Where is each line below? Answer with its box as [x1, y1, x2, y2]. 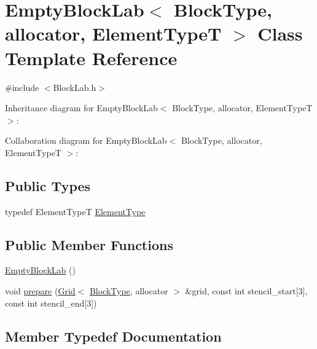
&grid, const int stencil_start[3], [185, 284, 308, 297]
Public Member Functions [5, 235, 173, 254]
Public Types [5, 176, 91, 195]
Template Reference [5, 45, 178, 70]
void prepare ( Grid [5, 284, 76, 297]
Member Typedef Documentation [5, 326, 222, 345]
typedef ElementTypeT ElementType [5, 205, 146, 218]
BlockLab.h [53, 80, 96, 93]
